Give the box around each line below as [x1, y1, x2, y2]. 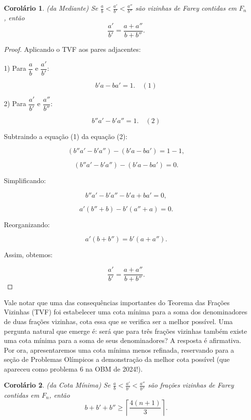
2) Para [4, 98, 26, 109]
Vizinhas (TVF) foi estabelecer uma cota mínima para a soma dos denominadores [4, 307, 248, 317]
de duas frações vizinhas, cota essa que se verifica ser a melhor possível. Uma [4, 316, 233, 326]
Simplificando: [4, 175, 46, 186]
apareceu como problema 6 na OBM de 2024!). [4, 363, 143, 373]
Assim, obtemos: [4, 249, 53, 260]
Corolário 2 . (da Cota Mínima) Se [4, 380, 111, 390]
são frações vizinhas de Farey [148, 380, 234, 390]
